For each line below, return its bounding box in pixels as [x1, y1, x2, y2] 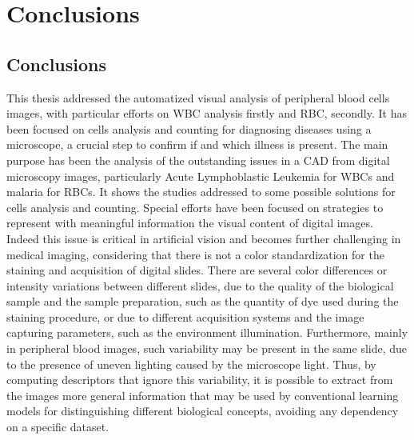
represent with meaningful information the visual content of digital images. [6, 214, 373, 231]
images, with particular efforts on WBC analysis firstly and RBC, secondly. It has [6, 105, 407, 122]
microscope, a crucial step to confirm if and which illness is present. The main [6, 136, 388, 153]
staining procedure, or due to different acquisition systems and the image [6, 308, 364, 325]
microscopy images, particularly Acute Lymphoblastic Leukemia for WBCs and [6, 167, 395, 184]
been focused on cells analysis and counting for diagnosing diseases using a [6, 120, 372, 137]
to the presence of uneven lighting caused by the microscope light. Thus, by [6, 355, 376, 372]
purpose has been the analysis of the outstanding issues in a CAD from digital [6, 151, 390, 168]
